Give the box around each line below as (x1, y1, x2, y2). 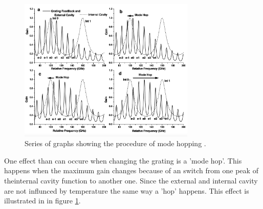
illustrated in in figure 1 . (4, 195, 81, 206)
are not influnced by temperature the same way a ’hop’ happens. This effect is (4, 185, 249, 196)
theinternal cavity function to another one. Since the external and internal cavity (4, 175, 258, 185)
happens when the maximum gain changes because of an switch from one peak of (4, 165, 258, 176)
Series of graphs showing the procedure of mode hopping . (25, 138, 206, 149)
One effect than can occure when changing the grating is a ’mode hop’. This (4, 155, 242, 166)
